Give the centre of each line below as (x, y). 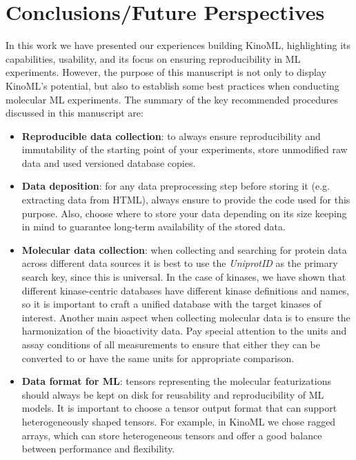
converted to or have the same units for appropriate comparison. (158, 358)
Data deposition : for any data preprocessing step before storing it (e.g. (176, 186)
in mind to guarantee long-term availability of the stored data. (154, 227)
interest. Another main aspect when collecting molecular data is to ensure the (186, 317)
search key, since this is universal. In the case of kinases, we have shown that (184, 277)
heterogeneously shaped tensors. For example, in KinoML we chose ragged (179, 421)
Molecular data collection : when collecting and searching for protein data (184, 249)
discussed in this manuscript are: (75, 113)
